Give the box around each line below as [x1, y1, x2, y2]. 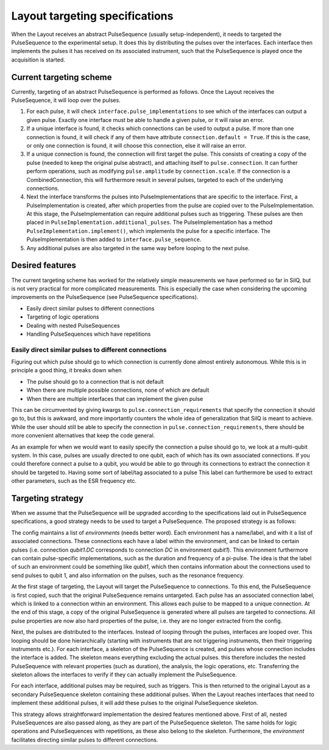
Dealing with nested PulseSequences [26, 322, 120, 329]
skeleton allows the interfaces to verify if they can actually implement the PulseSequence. [11, 671, 237, 679]
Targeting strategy [11, 493, 83, 503]
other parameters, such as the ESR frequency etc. [11, 477, 137, 485]
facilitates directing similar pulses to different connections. [11, 736, 158, 743]
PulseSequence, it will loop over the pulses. [11, 96, 121, 104]
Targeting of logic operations [26, 313, 99, 320]
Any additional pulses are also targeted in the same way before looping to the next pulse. [26, 244, 250, 251]
